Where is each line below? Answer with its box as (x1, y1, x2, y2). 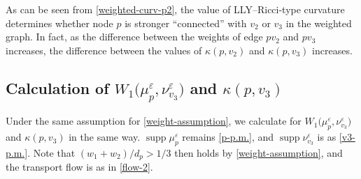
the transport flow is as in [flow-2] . (6, 159, 153, 174)
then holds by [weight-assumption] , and (174, 145, 343, 159)
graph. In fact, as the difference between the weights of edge (6, 29, 263, 44)
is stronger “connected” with (125, 15, 247, 30)
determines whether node (6, 15, 113, 30)
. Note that (27, 145, 76, 159)
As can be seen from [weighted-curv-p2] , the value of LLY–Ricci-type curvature (6, 2, 345, 16)
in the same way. (69, 130, 141, 144)
